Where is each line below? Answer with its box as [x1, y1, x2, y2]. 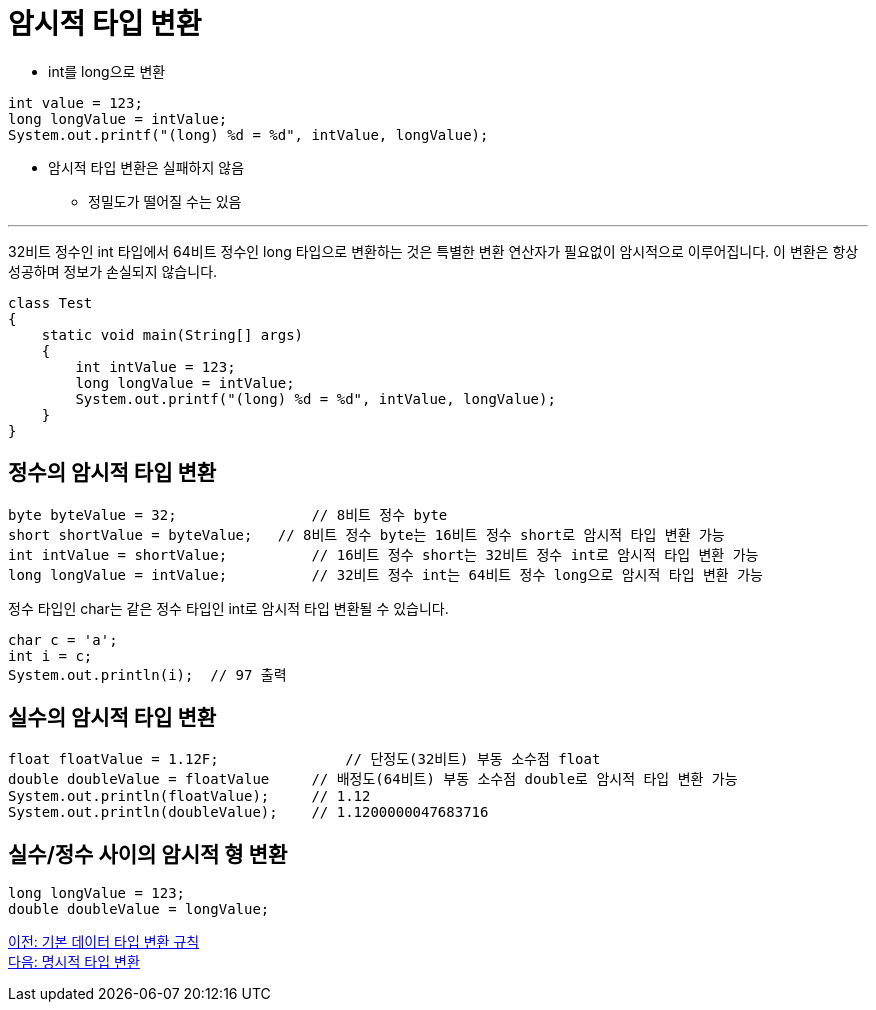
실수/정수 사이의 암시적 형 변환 [8, 841, 288, 867]
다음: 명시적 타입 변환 [8, 953, 140, 971]
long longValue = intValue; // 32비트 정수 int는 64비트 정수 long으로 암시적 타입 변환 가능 [8, 566, 763, 583]
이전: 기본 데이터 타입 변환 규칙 [8, 933, 200, 951]
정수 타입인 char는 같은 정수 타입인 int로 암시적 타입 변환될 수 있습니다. [8, 599, 449, 617]
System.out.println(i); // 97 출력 [8, 666, 287, 683]
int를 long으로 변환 [48, 62, 166, 80]
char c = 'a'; [8, 631, 118, 648]
